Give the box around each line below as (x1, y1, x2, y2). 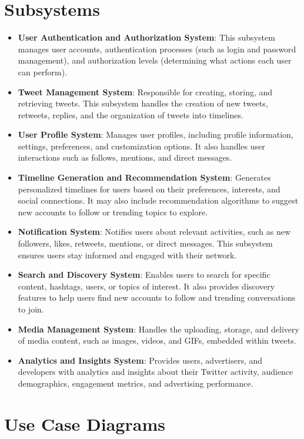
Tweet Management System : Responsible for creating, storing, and (18, 85, 273, 98)
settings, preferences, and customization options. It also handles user (18, 139, 265, 152)
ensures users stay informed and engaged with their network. (18, 248, 237, 261)
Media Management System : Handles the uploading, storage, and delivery (18, 322, 299, 335)
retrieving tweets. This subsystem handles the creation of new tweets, (18, 97, 268, 109)
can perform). (18, 65, 68, 78)
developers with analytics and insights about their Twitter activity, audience (18, 365, 293, 378)
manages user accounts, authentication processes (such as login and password (18, 42, 296, 55)
